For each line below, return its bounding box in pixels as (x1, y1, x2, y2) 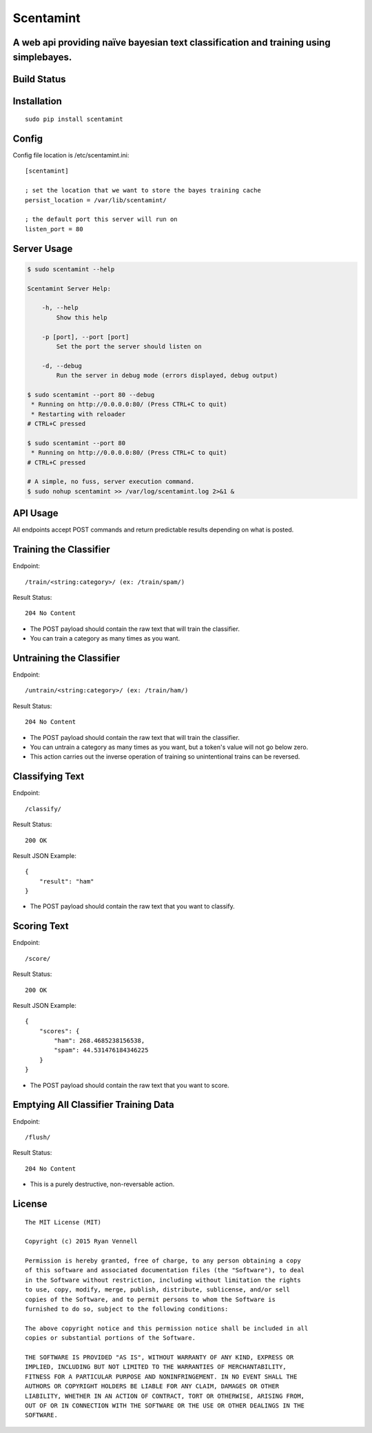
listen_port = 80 (25, 225, 83, 233)
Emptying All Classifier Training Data (12, 1099, 175, 1111)
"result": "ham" (39, 877, 94, 885)
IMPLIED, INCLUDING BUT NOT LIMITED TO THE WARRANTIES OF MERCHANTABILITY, (25, 1363, 287, 1371)
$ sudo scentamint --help (27, 265, 115, 273)
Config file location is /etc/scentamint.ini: (12, 151, 130, 159)
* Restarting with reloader (31, 410, 126, 418)
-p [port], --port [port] (41, 333, 130, 341)
